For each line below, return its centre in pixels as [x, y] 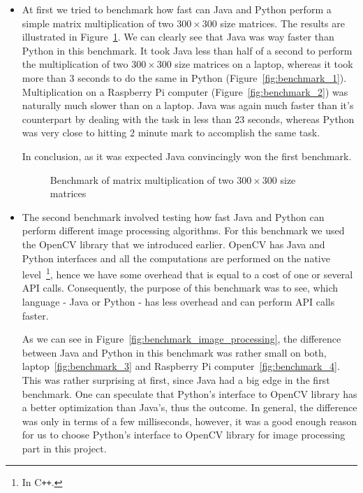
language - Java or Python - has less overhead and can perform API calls [178, 301]
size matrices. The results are [282, 23]
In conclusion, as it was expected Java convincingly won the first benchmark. [187, 156]
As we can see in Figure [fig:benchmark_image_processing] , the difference [181, 339]
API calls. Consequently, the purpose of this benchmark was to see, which [180, 288]
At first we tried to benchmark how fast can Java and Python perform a [177, 9]
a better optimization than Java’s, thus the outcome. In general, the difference [190, 407]
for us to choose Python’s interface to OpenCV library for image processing [184, 435]
